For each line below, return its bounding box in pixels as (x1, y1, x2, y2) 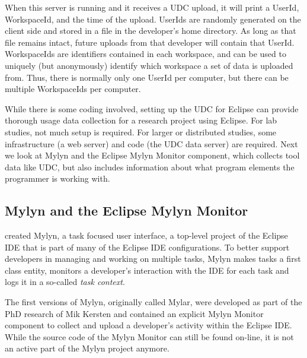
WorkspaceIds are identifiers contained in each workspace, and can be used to (5, 47, 286, 60)
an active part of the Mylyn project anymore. (5, 342, 170, 354)
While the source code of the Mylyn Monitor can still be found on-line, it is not (5, 330, 294, 343)
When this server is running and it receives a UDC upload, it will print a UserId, (5, 1, 299, 13)
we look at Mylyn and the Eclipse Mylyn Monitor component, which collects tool (5, 149, 300, 161)
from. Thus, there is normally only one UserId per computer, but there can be (5, 71, 289, 83)
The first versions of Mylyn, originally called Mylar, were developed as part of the (5, 296, 302, 308)
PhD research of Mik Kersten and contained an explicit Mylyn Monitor (5, 307, 264, 319)
